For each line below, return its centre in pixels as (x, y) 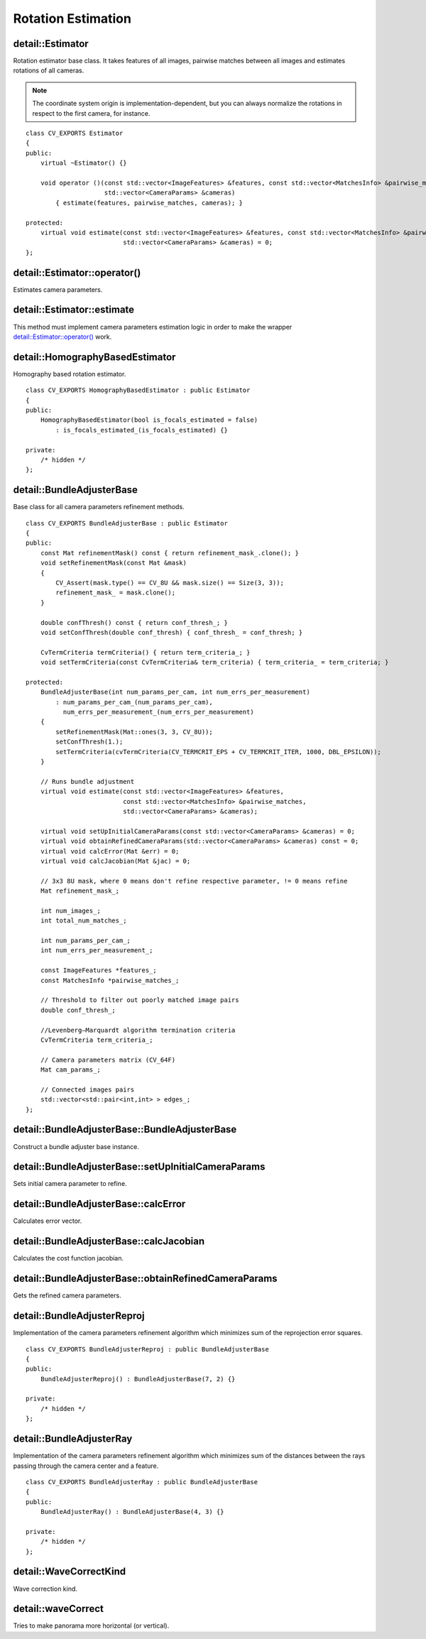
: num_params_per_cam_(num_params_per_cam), (134, 702)
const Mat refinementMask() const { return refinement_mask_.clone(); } (170, 553)
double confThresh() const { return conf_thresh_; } (134, 622)
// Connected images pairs (87, 1089)
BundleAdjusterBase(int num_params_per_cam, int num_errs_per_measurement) (175, 692)
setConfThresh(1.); (89, 742)
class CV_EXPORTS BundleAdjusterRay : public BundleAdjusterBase (142, 1482)
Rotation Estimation (72, 18)
